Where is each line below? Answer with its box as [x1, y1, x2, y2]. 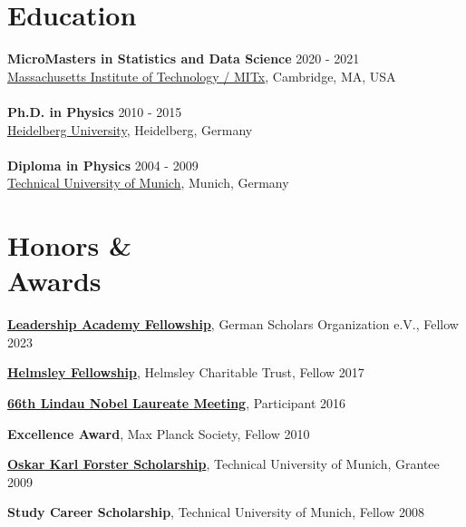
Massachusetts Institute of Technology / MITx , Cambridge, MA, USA [7, 66, 396, 85]
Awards [7, 262, 102, 299]
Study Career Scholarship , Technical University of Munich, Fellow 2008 [7, 503, 425, 522]
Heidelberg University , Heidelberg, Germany [7, 120, 253, 139]
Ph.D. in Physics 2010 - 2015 [7, 102, 182, 121]
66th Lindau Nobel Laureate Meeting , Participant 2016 [7, 393, 346, 412]
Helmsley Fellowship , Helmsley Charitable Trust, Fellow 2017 [7, 363, 364, 382]
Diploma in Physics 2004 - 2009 [7, 155, 199, 174]
